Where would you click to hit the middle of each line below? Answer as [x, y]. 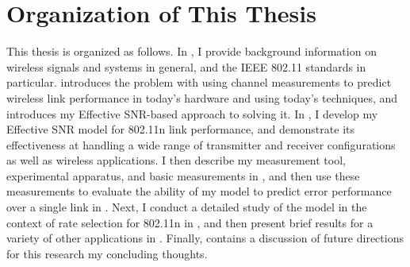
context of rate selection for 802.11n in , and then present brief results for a [190, 222]
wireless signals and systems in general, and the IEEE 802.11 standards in [186, 66]
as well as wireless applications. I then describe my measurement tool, [176, 160]
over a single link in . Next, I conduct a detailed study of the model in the [187, 207]
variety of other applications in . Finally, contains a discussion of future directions [205, 238]
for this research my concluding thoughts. [107, 253]
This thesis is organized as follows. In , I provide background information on [192, 51]
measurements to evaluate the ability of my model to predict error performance [199, 191]
